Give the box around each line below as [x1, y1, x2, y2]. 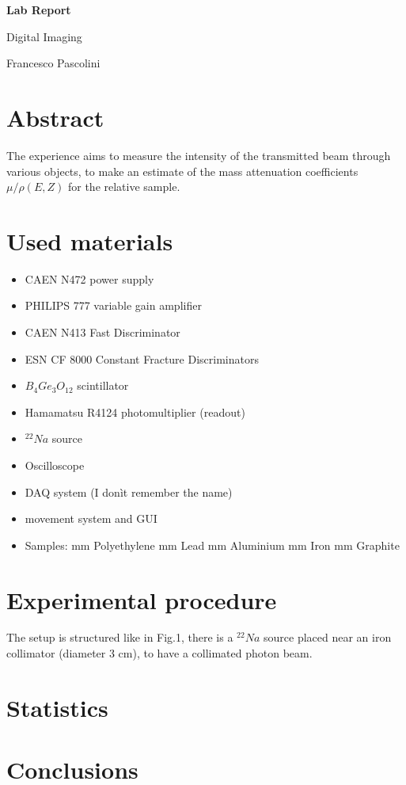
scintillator [77, 377, 129, 394]
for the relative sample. [67, 178, 180, 195]
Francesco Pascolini [6, 55, 101, 71]
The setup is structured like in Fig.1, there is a [6, 629, 233, 646]
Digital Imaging [6, 28, 82, 44]
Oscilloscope [25, 456, 85, 473]
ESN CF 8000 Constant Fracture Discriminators [25, 350, 259, 367]
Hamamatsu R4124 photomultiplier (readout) [25, 403, 245, 420]
